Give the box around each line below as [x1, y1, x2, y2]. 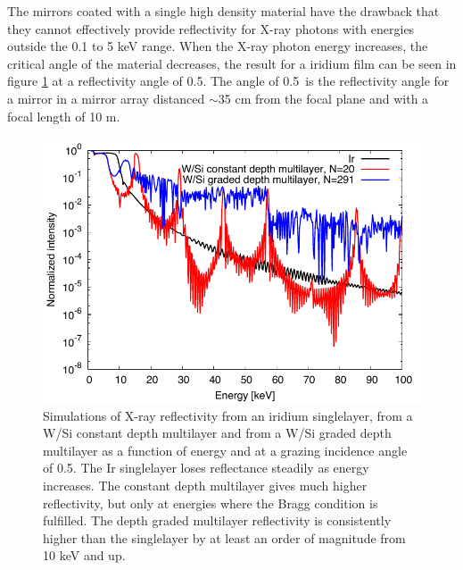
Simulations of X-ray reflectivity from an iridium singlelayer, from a [43, 406, 413, 424]
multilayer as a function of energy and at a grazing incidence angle [43, 440, 408, 459]
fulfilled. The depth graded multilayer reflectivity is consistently [43, 511, 392, 530]
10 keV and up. [43, 546, 126, 565]
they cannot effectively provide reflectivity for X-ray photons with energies [7, 19, 415, 38]
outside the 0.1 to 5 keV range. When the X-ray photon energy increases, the [7, 37, 428, 55]
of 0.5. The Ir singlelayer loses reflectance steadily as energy [43, 458, 369, 477]
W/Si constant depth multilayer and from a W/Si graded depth [43, 423, 392, 442]
